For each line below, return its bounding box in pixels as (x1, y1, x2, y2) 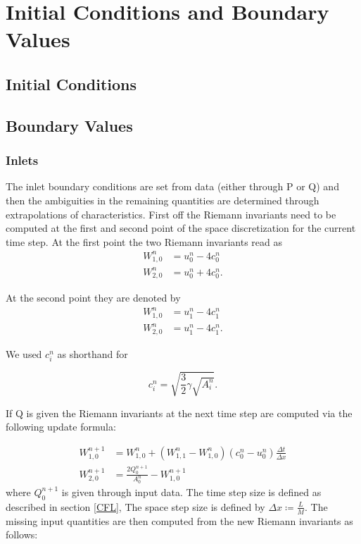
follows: (6, 527, 38, 542)
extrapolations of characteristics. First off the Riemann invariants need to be (6, 206, 336, 221)
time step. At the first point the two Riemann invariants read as (6, 234, 282, 249)
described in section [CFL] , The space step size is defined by (6, 499, 265, 514)
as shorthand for (57, 346, 128, 361)
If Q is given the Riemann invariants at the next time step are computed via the (6, 405, 353, 420)
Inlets (6, 152, 39, 169)
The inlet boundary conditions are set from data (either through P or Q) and (6, 179, 339, 194)
